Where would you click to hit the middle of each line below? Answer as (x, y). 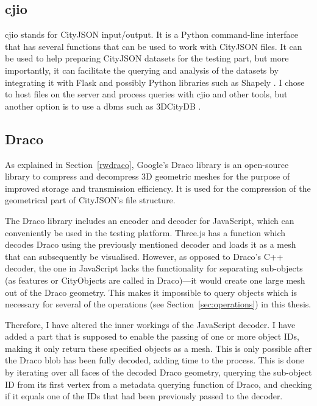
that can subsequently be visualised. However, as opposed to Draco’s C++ (144, 256)
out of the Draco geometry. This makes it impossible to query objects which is (151, 292)
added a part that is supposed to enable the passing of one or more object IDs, (152, 336)
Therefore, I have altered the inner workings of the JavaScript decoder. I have (150, 324)
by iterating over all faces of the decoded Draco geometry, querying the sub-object (158, 372)
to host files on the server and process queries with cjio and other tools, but (146, 94)
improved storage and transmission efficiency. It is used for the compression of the (158, 188)
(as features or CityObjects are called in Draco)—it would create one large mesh (155, 280)
